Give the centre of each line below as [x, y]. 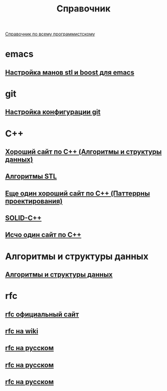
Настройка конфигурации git [53, 112]
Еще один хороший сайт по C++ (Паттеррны [78, 193]
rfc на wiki [22, 331]
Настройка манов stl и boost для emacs [70, 72]
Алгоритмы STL [31, 176]
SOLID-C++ [23, 218]
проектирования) [34, 201]
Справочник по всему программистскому [50, 34]
